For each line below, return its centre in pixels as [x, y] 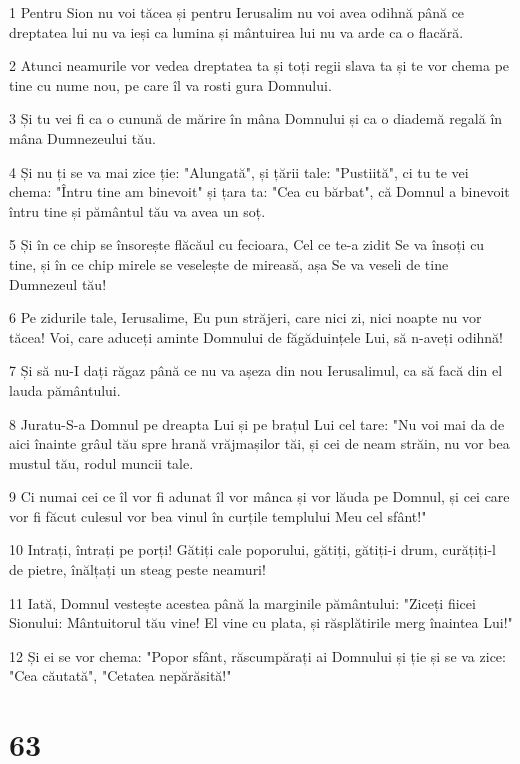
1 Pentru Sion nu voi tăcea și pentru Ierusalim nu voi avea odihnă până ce [237, 12]
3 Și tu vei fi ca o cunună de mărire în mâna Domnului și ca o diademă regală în [256, 118]
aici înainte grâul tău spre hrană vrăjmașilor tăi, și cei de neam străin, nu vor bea [259, 443]
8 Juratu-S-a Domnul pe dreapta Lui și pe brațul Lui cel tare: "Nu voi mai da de [257, 423]
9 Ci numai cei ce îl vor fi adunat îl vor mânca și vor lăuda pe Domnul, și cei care [259, 496]
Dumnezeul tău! [58, 283]
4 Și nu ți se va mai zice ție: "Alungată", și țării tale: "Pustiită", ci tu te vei [239, 171]
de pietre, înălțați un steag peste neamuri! [137, 569]
